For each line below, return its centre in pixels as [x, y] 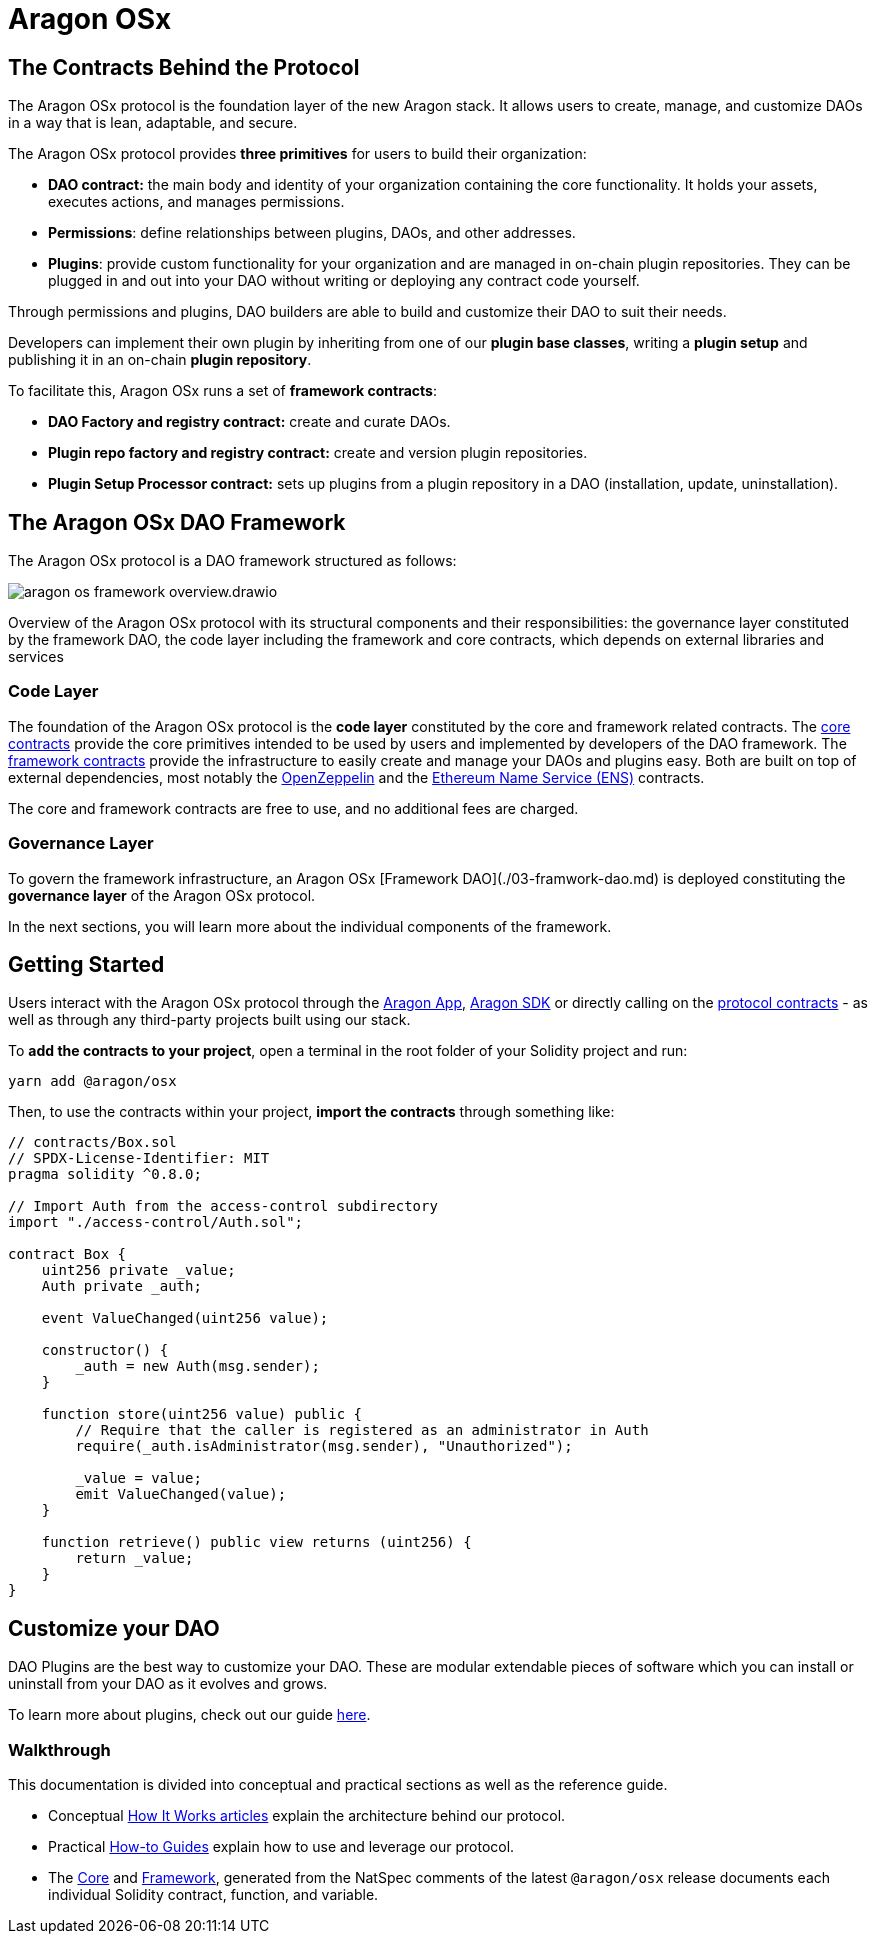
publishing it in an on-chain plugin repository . [160, 360]
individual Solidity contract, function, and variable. [213, 1894]
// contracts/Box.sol [92, 1142]
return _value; [134, 1558]
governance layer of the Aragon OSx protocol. [162, 895]
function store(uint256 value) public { [202, 1414]
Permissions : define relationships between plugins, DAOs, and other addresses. [312, 233]
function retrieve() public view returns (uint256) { [256, 1542]
